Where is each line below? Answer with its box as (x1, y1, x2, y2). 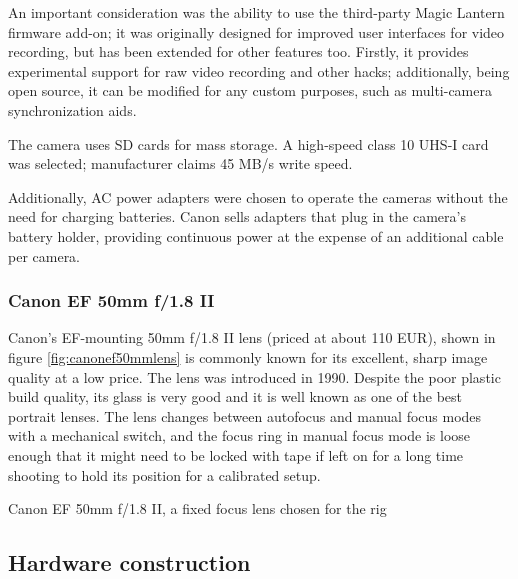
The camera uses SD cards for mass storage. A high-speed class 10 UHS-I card (8, 133, 489, 154)
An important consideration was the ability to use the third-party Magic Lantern (8, 2, 505, 22)
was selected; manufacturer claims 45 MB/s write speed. (8, 153, 353, 174)
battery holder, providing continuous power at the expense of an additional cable (8, 225, 504, 246)
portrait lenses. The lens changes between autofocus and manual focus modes (8, 405, 482, 426)
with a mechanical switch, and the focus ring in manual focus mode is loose (8, 425, 471, 446)
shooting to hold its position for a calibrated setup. (8, 464, 321, 485)
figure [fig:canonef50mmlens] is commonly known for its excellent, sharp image (8, 346, 488, 367)
